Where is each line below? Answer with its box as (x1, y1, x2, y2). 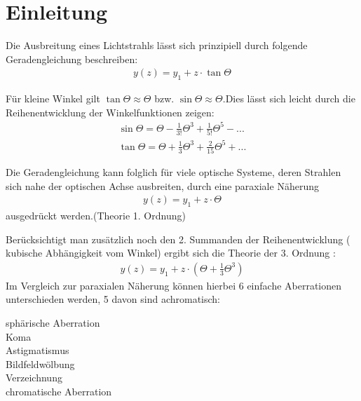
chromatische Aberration (6, 384, 112, 398)
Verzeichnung (6, 370, 62, 385)
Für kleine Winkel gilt (6, 91, 100, 106)
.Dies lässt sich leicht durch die (222, 91, 355, 106)
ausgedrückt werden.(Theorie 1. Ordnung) (6, 208, 186, 223)
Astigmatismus (6, 343, 69, 358)
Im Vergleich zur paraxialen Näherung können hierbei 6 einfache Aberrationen (6, 278, 342, 292)
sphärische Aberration (6, 315, 100, 330)
